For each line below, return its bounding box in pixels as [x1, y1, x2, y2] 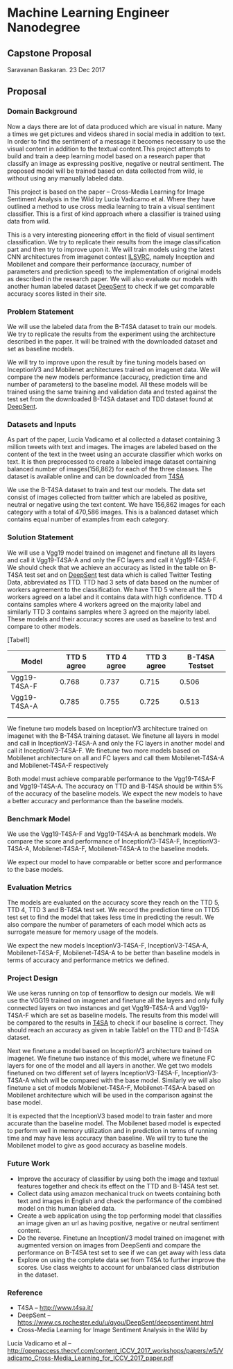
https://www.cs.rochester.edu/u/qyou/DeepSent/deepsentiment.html [17, 1318, 214, 1327]
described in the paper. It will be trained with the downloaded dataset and [7, 337, 218, 345]
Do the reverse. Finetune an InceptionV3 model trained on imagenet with [17, 1234, 225, 1242]
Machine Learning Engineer [7, 5, 170, 21]
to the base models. [7, 865, 64, 873]
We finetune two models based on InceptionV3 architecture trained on [7, 724, 208, 732]
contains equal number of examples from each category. [7, 515, 170, 523]
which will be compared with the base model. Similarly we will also [31, 1076, 221, 1084]
